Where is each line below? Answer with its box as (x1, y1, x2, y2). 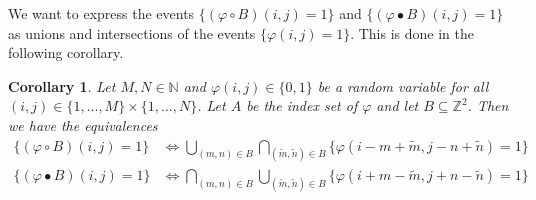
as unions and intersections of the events (8, 22, 256, 43)
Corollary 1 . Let (8, 75, 116, 96)
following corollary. (8, 42, 124, 63)
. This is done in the (350, 22, 474, 43)
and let (376, 95, 419, 116)
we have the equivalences (8, 114, 158, 135)
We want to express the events (8, 3, 195, 23)
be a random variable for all (317, 75, 489, 96)
